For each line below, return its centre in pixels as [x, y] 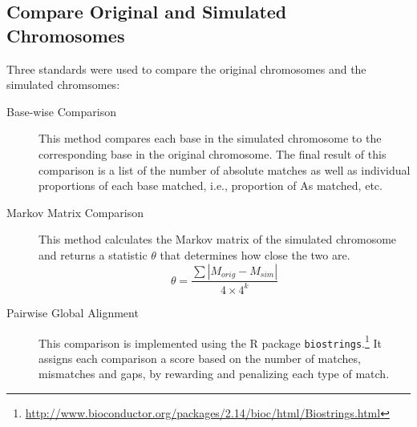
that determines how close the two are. [255, 254]
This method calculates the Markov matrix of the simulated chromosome [218, 239]
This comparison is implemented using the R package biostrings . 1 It [210, 341]
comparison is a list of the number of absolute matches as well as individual [225, 169]
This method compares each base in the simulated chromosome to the [210, 138]
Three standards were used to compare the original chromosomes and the [186, 68]
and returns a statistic [93, 254]
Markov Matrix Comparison [75, 212]
